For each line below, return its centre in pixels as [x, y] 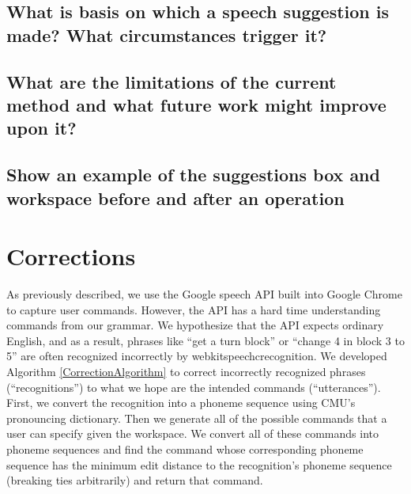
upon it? [41, 128]
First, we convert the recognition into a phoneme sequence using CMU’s [181, 403]
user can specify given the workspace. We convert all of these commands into [193, 433]
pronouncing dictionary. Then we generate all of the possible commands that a [197, 418]
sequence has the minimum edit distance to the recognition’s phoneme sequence [199, 464]
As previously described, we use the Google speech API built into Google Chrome [204, 294]
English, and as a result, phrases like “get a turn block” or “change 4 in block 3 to [205, 340]
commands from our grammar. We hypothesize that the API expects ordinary [195, 325]
